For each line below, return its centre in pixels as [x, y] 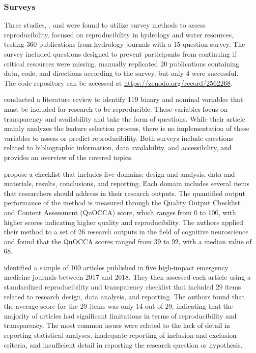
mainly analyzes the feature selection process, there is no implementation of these [127, 128]
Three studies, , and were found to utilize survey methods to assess [105, 25]
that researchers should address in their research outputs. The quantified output [125, 193]
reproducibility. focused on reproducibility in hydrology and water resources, [119, 34]
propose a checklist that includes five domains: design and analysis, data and [119, 174]
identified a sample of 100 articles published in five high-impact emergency [116, 267]
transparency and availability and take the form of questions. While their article [125, 118]
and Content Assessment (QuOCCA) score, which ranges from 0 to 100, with [120, 212]
